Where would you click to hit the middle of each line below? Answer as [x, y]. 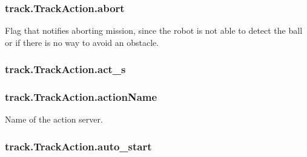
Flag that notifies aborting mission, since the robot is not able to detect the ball [154, 30]
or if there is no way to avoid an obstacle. [82, 42]
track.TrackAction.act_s [65, 69]
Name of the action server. [54, 119]
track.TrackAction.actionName [81, 97]
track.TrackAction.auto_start [78, 146]
